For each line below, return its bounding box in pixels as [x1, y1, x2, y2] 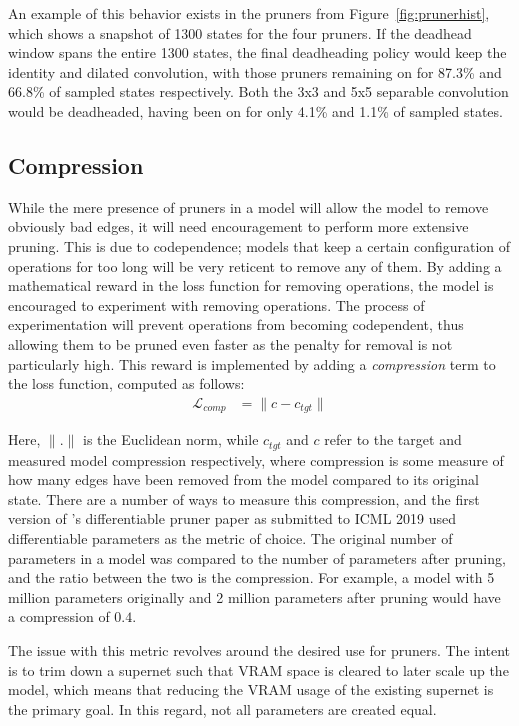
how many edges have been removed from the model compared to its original [8, 469, 479, 490]
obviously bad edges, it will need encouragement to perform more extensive [8, 216, 469, 237]
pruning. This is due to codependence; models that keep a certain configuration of [8, 235, 511, 256]
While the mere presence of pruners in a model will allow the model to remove [8, 196, 489, 217]
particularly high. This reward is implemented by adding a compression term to [8, 353, 496, 374]
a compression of [8, 606, 110, 627]
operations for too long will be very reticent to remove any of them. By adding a [8, 255, 502, 276]
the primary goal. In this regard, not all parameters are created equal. [8, 698, 437, 719]
